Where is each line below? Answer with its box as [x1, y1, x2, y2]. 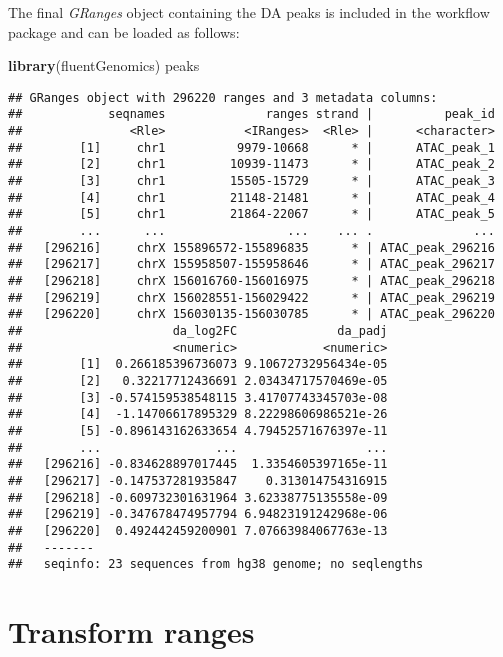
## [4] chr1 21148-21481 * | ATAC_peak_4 [8, 190, 495, 205]
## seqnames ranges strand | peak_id [8, 107, 495, 122]
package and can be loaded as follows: [8, 21, 240, 42]
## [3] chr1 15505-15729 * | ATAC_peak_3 [8, 174, 495, 189]
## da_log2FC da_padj [8, 323, 388, 338]
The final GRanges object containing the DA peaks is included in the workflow [8, 2, 490, 22]
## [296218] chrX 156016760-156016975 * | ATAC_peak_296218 [8, 274, 495, 288]
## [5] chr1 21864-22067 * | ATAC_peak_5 [8, 207, 495, 222]
